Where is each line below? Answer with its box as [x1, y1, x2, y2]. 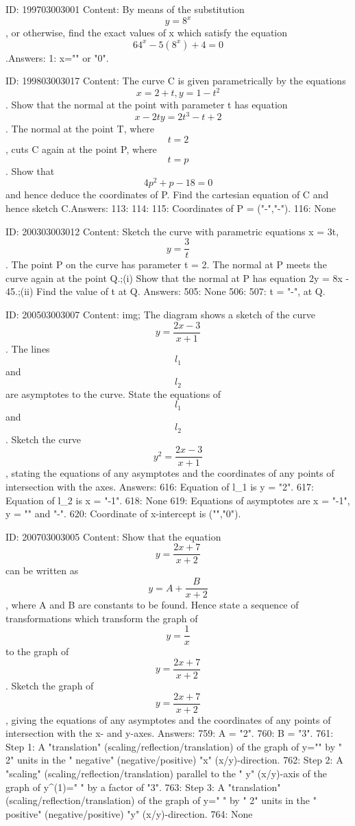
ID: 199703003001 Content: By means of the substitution [5, 2, 245, 16]
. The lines [5, 341, 50, 355]
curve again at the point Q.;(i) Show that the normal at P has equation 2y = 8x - [5, 270, 350, 285]
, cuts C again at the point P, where [5, 142, 157, 156]
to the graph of [5, 644, 69, 659]
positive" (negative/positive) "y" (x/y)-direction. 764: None [5, 806, 253, 821]
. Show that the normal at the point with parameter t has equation [5, 97, 288, 112]
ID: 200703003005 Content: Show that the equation [5, 529, 221, 543]
